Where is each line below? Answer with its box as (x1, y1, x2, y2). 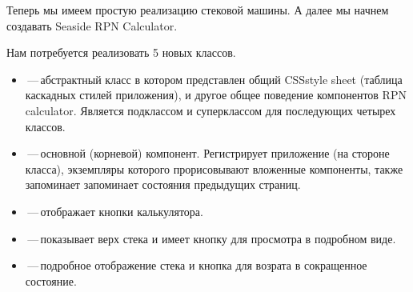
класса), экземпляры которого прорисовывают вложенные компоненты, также (25, 160, 403, 177)
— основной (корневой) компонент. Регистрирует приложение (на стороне (27, 145, 390, 162)
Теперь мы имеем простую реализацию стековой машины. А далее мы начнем (6, 2, 389, 18)
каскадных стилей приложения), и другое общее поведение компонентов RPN (25, 86, 407, 103)
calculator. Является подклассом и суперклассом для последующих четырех (25, 102, 396, 118)
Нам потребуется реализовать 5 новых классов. (6, 44, 236, 61)
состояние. (25, 272, 77, 289)
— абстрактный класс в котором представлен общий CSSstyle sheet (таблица (27, 70, 403, 87)
